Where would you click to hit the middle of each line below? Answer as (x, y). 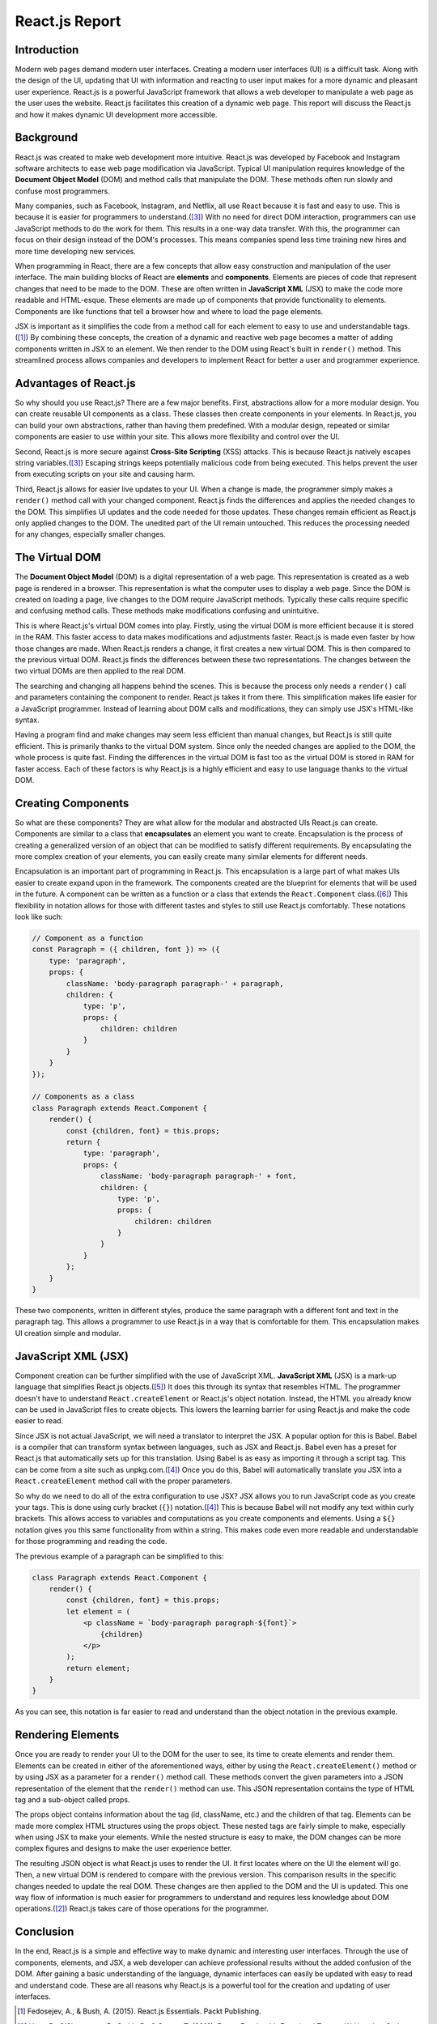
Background (47, 138)
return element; (98, 1668)
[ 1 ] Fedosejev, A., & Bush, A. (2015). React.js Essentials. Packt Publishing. (140, 2011)
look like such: (39, 916)
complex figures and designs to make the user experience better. (123, 1848)
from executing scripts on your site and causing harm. (105, 474)
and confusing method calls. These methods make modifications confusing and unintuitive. (167, 610)
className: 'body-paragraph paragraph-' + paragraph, (175, 983)
